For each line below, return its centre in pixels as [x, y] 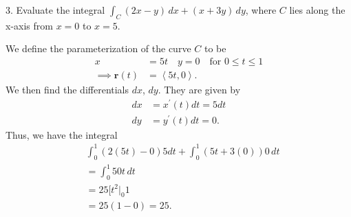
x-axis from [29, 25]
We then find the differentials [67, 90]
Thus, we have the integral [62, 134]
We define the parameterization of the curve [98, 48]
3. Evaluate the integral [55, 10]
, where [261, 10]
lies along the [317, 10]
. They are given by [199, 90]
